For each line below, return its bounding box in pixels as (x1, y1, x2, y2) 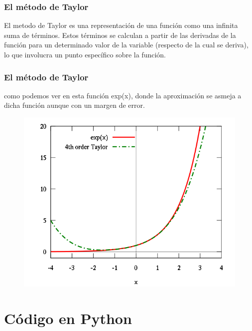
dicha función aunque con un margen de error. (4, 100, 145, 110)
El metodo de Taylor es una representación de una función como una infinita (4, 20, 238, 30)
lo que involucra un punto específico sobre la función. (4, 49, 166, 59)
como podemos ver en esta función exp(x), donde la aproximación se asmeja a (4, 90, 242, 100)
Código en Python (4, 308, 132, 328)
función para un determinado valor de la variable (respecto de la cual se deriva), (4, 39, 249, 50)
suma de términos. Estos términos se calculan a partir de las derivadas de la (4, 29, 236, 40)
